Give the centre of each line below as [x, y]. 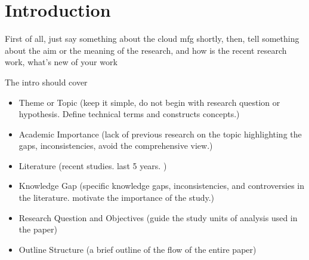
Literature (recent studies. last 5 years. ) [93, 165]
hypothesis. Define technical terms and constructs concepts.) [129, 114]
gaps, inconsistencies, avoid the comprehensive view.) [116, 146]
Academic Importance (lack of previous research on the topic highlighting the [160, 134]
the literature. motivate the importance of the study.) [117, 198]
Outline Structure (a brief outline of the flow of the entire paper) [137, 249]
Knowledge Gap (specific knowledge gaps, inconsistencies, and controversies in [162, 186]
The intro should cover [46, 82]
